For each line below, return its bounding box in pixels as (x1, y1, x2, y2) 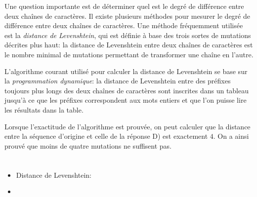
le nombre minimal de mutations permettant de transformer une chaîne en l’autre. (4, 49, 254, 59)
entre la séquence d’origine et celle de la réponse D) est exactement (4, 131, 208, 141)
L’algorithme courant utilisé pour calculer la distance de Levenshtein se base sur (4, 66, 248, 76)
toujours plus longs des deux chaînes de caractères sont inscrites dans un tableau (4, 85, 249, 95)
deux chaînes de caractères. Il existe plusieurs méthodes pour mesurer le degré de (4, 10, 250, 21)
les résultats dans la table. (4, 104, 84, 115)
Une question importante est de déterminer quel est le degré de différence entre (4, 1, 244, 11)
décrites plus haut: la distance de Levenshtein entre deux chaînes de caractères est (4, 39, 253, 50)
